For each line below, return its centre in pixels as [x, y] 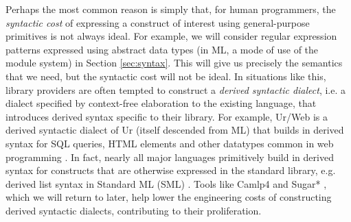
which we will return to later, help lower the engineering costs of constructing [169, 197]
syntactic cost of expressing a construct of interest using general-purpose [158, 22]
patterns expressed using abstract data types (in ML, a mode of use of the [162, 49]
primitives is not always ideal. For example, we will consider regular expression [171, 36]
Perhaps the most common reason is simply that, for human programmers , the [171, 9]
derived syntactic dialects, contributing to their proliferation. [134, 210]
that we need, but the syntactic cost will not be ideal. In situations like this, [166, 76]
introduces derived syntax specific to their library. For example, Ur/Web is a [167, 116]
